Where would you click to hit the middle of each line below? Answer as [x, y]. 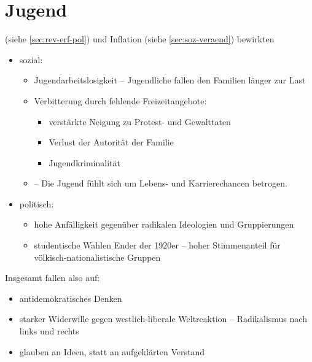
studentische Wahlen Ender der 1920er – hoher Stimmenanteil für [157, 245]
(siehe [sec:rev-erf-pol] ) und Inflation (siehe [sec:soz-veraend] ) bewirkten [140, 39]
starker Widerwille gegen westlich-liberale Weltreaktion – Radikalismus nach [163, 319]
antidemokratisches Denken [71, 298]
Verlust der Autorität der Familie [111, 142]
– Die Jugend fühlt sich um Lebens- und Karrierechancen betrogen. [161, 183]
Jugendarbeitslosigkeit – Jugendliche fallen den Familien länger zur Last [170, 80]
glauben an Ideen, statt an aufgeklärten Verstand [112, 351]
